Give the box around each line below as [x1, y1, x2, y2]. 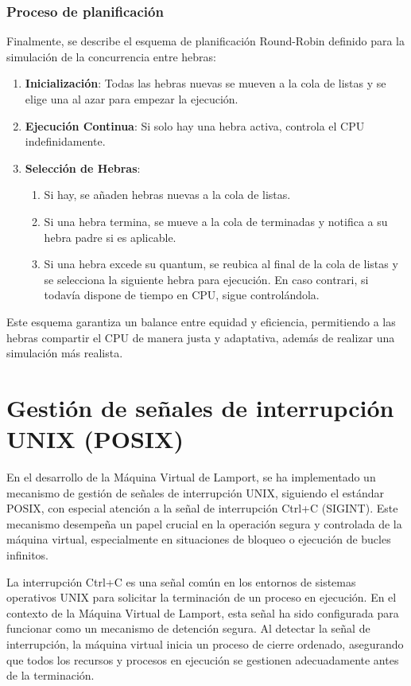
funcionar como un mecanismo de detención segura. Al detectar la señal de [6, 620, 370, 637]
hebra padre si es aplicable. [44, 228, 176, 245]
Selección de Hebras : [25, 159, 141, 176]
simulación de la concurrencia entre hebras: [6, 48, 216, 64]
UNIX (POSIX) [6, 423, 184, 455]
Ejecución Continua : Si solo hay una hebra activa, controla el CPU [25, 117, 365, 134]
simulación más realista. [6, 345, 123, 361]
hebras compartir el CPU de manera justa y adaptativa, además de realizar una [6, 329, 395, 345]
